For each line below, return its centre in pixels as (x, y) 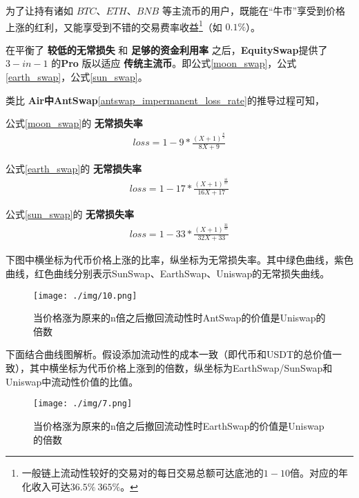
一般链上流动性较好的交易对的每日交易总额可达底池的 (143, 473)
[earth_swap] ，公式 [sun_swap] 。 (77, 77)
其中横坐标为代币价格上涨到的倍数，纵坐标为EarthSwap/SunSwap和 (181, 368)
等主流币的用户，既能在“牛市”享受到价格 (254, 10)
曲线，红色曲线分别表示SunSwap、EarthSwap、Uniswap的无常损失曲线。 (168, 273)
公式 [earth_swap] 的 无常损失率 (74, 169)
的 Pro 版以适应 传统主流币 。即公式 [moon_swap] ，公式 (174, 63)
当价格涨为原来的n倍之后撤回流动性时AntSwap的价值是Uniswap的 (179, 318)
